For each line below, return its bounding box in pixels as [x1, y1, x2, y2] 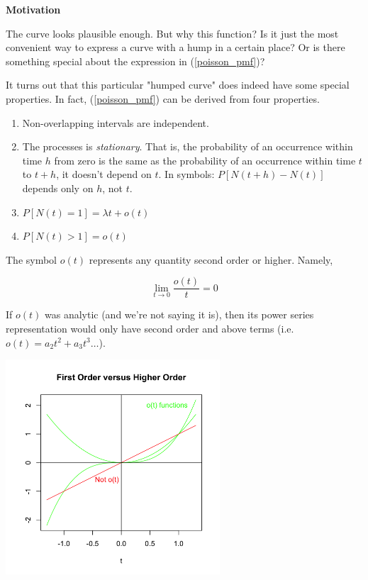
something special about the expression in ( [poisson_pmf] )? [6, 53, 265, 68]
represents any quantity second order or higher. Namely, [89, 252, 333, 267]
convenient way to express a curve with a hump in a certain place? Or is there [6, 40, 345, 55]
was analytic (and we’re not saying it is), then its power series [44, 307, 314, 322]
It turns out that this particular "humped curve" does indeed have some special [6, 77, 350, 92]
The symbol [6, 252, 57, 267]
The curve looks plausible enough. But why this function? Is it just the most [6, 26, 339, 40]
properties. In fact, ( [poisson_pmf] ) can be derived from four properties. [6, 91, 320, 106]
